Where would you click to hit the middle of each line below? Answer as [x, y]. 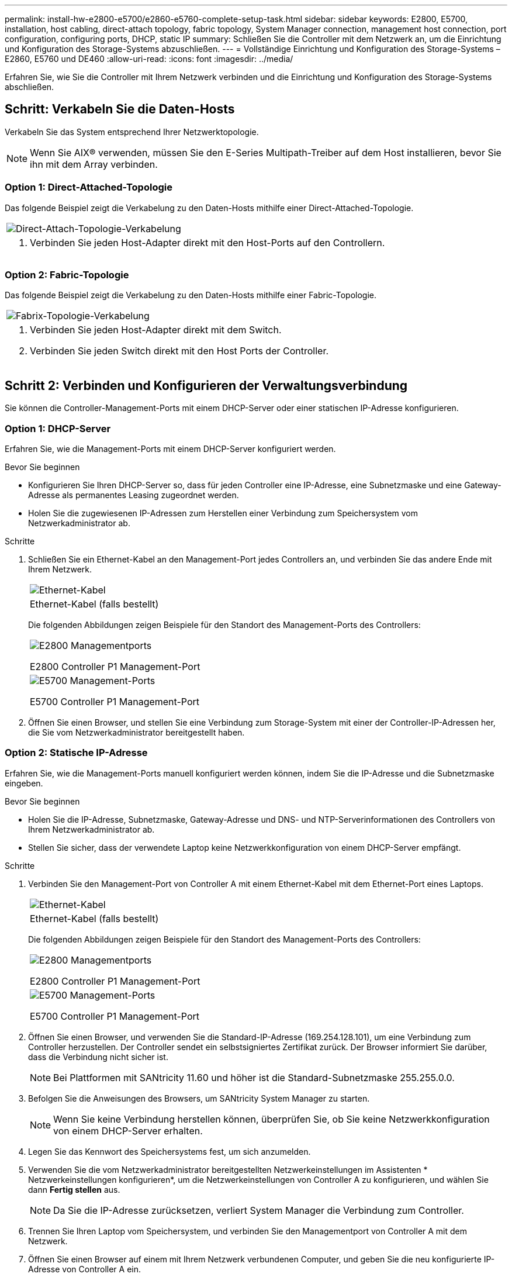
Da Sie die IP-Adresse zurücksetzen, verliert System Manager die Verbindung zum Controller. [259, 1210]
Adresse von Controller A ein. [85, 1269]
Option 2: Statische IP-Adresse [76, 753]
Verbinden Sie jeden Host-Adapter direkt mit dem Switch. [156, 330]
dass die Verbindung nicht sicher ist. [98, 1057]
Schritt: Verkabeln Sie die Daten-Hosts [120, 109]
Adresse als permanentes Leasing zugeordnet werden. [134, 495]
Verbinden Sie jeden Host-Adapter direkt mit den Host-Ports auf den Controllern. [207, 242]
